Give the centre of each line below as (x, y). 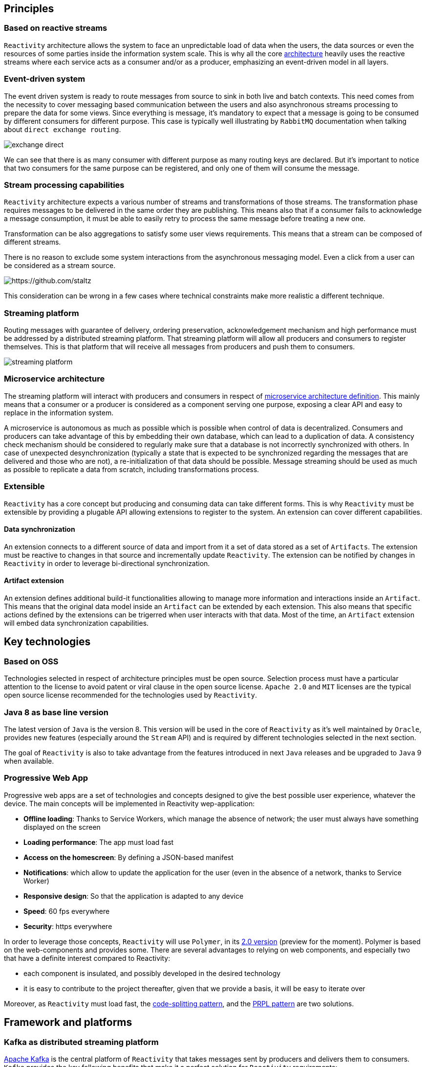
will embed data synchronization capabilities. (76, 623)
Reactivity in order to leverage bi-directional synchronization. (107, 563)
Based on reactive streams (56, 28)
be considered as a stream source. (60, 266)
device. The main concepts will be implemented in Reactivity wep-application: (129, 803)
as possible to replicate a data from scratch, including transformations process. (132, 469)
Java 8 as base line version (56, 712)
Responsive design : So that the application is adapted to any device (134, 896)
